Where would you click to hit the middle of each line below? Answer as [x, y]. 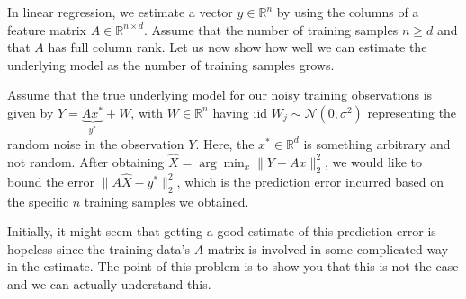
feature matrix [47, 29]
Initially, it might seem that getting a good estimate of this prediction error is [222, 231]
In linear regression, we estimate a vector [120, 12]
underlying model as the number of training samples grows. [171, 64]
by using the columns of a [348, 12]
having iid [240, 112]
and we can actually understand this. [109, 283]
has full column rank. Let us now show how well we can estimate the [237, 47]
